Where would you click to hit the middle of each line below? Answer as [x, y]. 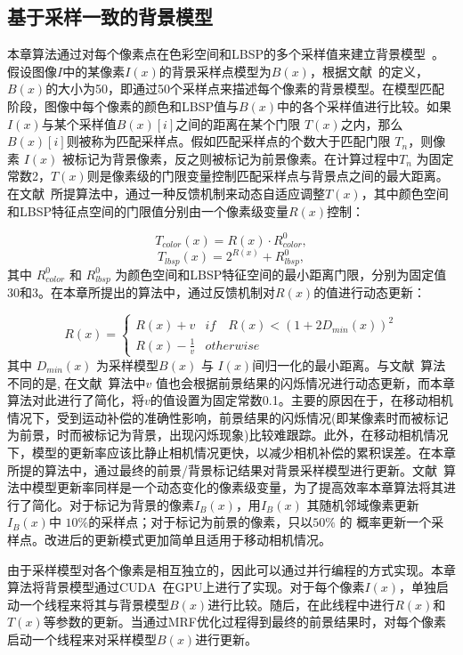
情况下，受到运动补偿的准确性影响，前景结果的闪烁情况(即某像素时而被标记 [228, 417]
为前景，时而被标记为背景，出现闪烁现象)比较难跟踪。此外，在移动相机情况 [228, 435]
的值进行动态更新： [370, 291]
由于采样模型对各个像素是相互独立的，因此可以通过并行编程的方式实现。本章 [231, 569]
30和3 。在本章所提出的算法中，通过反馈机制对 [141, 291]
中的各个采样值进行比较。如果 [365, 105]
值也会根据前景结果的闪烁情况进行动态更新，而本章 [306, 382]
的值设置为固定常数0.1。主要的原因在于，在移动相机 [301, 400]
